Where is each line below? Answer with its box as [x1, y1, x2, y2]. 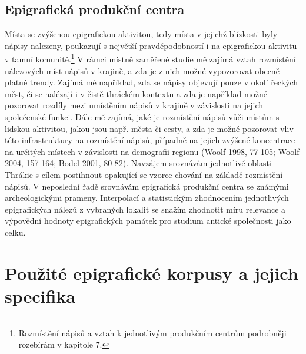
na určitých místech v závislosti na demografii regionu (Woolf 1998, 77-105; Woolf [5, 145, 300, 157]
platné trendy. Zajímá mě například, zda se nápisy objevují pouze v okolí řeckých [5, 76, 298, 88]
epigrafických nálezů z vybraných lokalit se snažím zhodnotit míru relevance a [5, 203, 286, 215]
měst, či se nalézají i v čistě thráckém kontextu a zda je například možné [5, 87, 267, 100]
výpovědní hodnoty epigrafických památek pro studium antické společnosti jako [5, 214, 291, 227]
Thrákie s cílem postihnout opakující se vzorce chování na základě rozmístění [5, 168, 283, 180]
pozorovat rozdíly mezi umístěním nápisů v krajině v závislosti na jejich [5, 99, 264, 111]
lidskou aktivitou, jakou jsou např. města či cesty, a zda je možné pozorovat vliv [5, 122, 294, 134]
